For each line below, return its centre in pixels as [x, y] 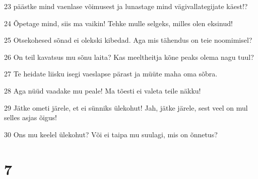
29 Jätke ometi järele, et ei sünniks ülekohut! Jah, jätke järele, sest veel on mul [126, 107]
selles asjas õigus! [30, 117]
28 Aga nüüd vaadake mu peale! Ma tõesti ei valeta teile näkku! [103, 90]
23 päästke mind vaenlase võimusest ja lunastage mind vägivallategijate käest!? [126, 6]
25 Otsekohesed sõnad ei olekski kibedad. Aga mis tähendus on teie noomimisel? [128, 40]
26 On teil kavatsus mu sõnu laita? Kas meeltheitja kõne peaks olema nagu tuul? [129, 57]
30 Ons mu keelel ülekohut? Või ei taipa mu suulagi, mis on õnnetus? [111, 134]
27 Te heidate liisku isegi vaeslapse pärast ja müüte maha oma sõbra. [111, 74]
